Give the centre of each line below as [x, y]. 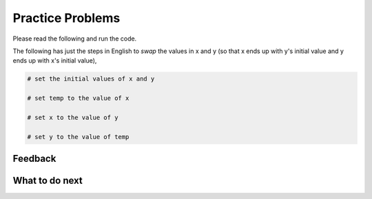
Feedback [34, 159]
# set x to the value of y [73, 117]
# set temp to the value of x [78, 98]
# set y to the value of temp [78, 137]
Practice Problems [66, 18]
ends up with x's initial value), [55, 61]
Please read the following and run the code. [75, 39]
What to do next [48, 181]
